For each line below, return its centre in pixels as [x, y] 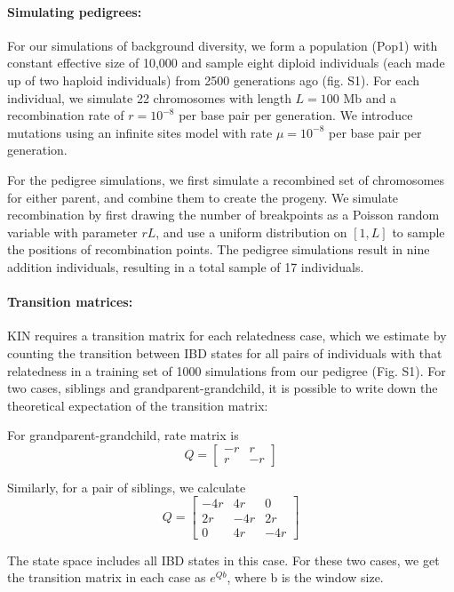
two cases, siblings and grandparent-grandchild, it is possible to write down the [223, 388]
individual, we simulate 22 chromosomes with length [149, 97]
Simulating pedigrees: [75, 11]
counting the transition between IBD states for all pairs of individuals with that [225, 352]
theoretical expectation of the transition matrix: [138, 405]
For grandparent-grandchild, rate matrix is [123, 435]
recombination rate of [66, 115]
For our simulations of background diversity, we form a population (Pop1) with [223, 45]
